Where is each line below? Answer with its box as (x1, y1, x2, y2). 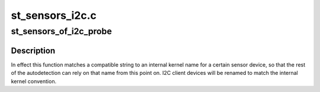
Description (11, 45, 56, 55)
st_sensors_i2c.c (11, 9, 97, 22)
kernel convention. (11, 77, 56, 85)
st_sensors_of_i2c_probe (11, 26, 112, 37)
